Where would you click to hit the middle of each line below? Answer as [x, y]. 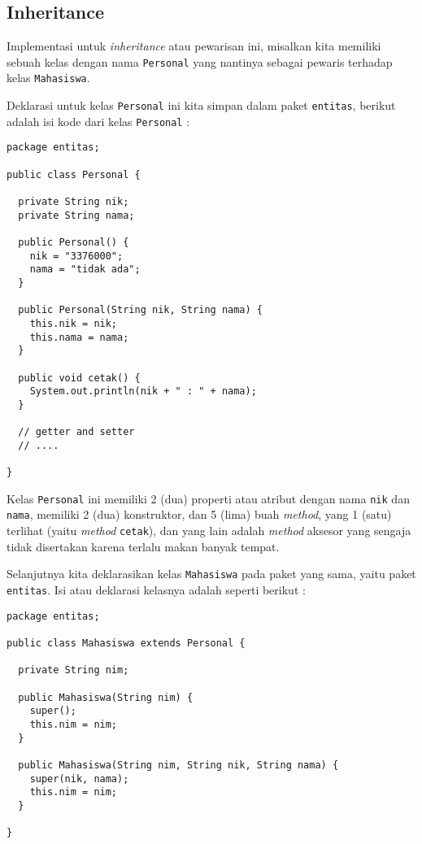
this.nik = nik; [74, 323]
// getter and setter [76, 432]
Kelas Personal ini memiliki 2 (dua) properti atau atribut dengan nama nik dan [208, 498]
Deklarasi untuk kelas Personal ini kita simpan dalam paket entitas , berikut [201, 105]
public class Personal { [74, 174]
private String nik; [74, 202]
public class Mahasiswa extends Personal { [126, 644]
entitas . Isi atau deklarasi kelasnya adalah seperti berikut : [156, 590]
